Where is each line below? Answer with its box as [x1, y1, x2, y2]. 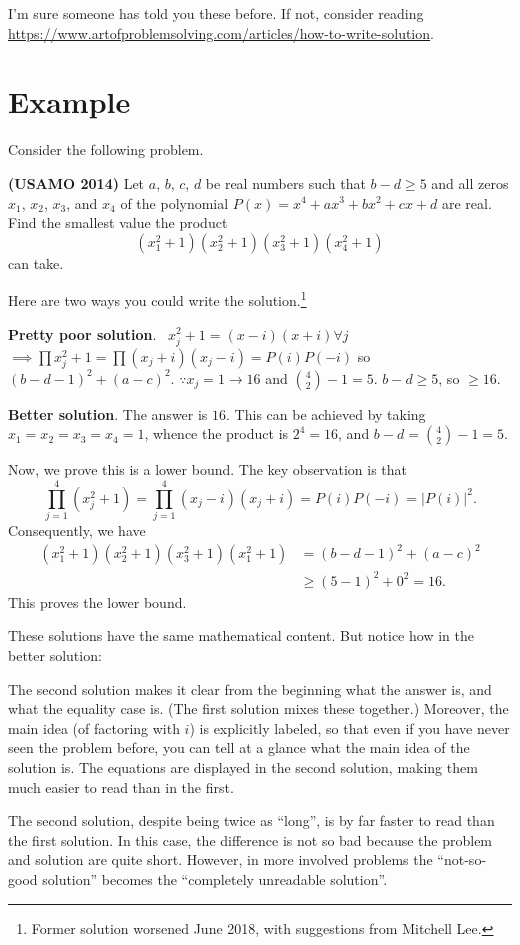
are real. [442, 192, 492, 213]
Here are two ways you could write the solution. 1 [8, 287, 307, 310]
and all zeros [431, 172, 509, 193]
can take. [8, 252, 64, 273]
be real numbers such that [205, 172, 366, 193]
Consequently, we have [8, 520, 146, 541]
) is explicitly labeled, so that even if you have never [189, 717, 510, 738]
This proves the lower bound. [8, 591, 187, 612]
